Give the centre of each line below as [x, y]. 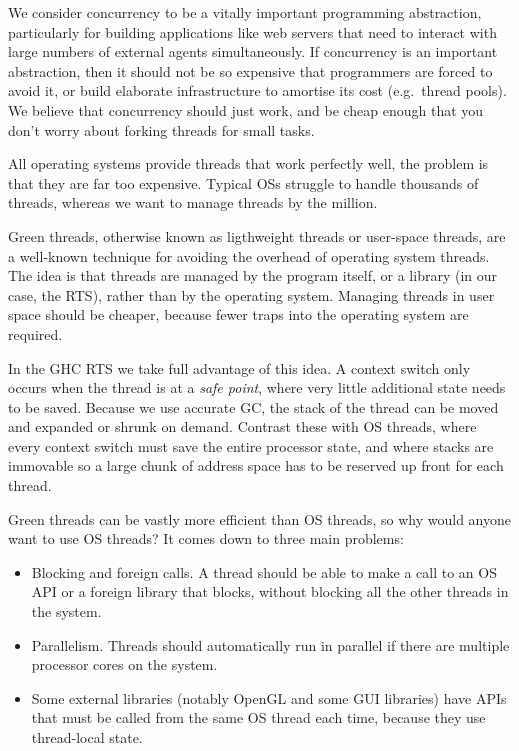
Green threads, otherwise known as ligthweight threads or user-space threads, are [257, 235]
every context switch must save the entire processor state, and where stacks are [251, 445]
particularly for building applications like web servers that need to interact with [252, 31]
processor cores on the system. [124, 664]
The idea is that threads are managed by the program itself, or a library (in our [253, 275]
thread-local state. [87, 737]
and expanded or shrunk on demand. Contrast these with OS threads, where [242, 426]
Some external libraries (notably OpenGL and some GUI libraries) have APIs [269, 697]
